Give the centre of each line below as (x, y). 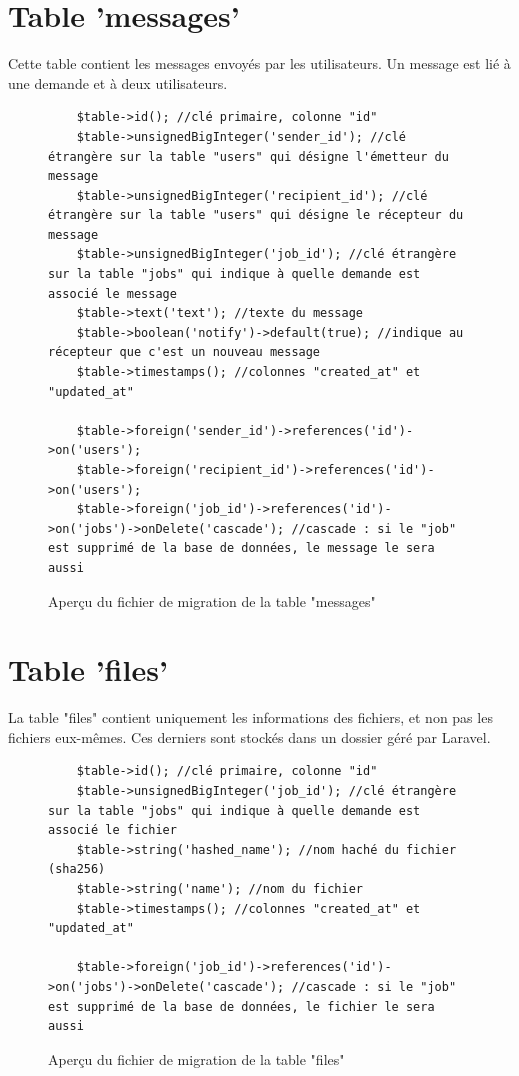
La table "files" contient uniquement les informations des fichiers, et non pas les (250, 717)
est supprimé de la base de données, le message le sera (241, 548)
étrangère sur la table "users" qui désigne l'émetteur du (248, 156)
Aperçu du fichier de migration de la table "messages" (212, 600)
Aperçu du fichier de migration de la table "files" (196, 1058)
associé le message (112, 293)
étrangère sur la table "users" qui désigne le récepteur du (256, 215)
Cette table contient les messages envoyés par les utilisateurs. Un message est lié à (259, 63)
